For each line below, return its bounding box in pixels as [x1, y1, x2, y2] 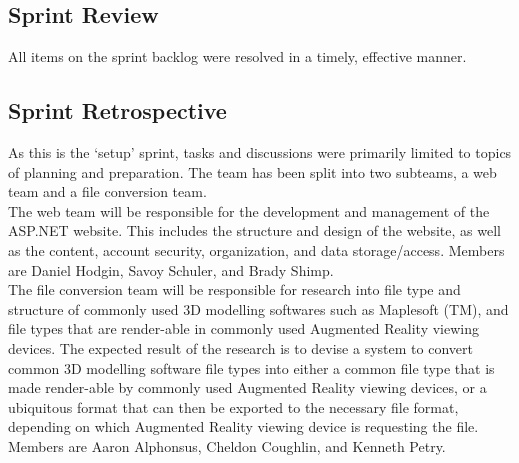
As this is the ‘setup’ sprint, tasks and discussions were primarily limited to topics [8, 142, 512, 162]
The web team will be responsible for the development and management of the [8, 200, 490, 221]
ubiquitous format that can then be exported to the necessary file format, [8, 396, 459, 417]
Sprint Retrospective [8, 95, 227, 126]
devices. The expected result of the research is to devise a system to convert [8, 337, 473, 358]
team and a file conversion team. [8, 181, 207, 202]
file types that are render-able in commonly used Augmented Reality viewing [8, 318, 480, 339]
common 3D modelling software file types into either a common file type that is [8, 357, 495, 378]
